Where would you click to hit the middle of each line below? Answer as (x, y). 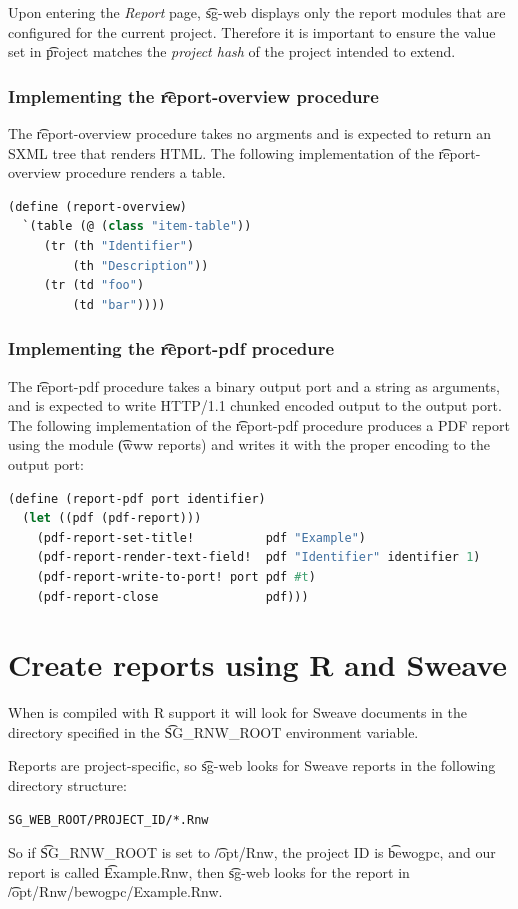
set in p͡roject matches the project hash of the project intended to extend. (232, 51)
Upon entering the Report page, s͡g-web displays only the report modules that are (257, 12)
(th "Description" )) (140, 265)
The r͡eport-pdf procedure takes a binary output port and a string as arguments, (254, 385)
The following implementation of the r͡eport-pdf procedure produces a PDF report (259, 424)
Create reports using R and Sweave (258, 664)
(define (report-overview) (97, 206)
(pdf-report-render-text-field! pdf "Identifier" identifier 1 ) (258, 557)
